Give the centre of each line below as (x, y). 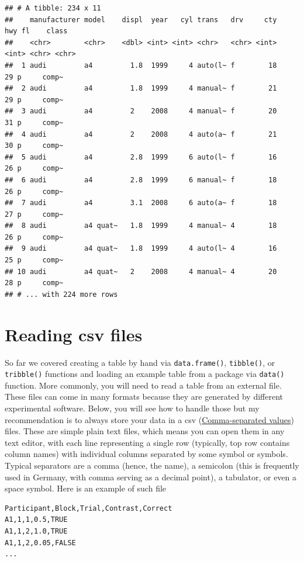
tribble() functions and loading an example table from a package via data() (145, 374)
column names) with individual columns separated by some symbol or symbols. (146, 454)
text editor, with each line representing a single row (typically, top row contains (147, 442)
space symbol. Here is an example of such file (86, 488)
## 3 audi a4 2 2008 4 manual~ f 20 (141, 111)
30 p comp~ (34, 146)
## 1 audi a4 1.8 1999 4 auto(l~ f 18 (141, 65)
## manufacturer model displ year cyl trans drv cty (141, 20)
